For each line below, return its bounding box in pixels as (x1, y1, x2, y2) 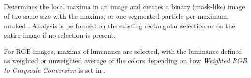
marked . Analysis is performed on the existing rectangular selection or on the (4, 20, 235, 30)
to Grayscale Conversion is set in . (4, 65, 106, 75)
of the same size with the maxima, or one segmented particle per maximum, (4, 11, 229, 21)
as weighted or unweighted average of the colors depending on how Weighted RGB (4, 55, 247, 65)
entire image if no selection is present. (4, 30, 116, 40)
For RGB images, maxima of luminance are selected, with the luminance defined (4, 46, 242, 56)
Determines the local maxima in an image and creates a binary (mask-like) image (4, 1, 245, 12)
